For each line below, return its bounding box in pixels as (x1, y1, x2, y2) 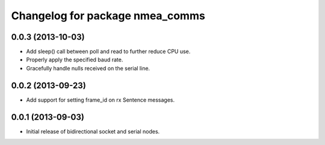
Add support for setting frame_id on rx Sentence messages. (26, 96, 175, 103)
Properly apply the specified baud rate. (26, 56, 123, 63)
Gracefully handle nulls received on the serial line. (26, 64, 150, 72)
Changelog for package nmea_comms (11, 9, 206, 22)
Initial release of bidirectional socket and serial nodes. (26, 128, 160, 135)
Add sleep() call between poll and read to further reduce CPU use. (26, 48, 191, 55)
